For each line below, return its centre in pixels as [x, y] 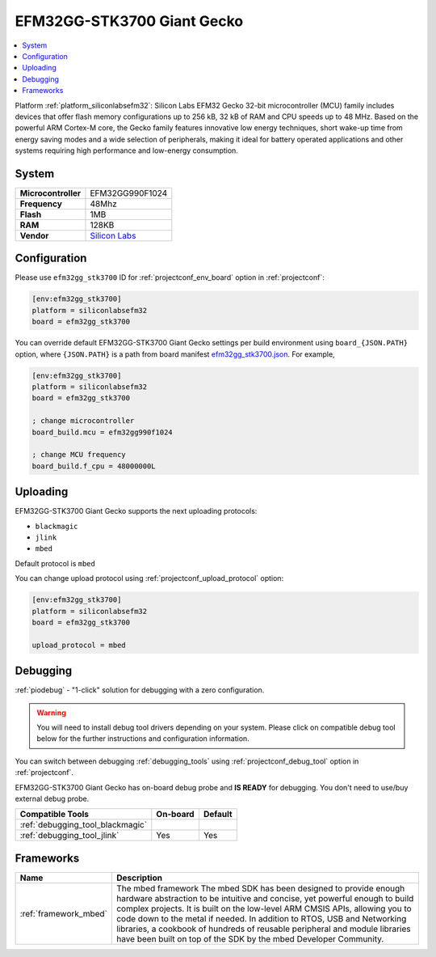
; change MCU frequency [79, 455]
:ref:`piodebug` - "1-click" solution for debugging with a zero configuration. [140, 690]
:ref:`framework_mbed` [64, 913]
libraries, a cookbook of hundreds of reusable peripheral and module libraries [263, 929]
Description [139, 878]
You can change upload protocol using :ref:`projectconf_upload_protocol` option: [149, 578]
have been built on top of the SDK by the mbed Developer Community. [250, 938]
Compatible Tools [54, 815]
